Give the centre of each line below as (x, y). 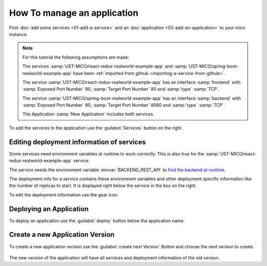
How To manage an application (74, 13)
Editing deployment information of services (77, 142)
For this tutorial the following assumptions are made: (76, 57)
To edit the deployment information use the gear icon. (64, 194)
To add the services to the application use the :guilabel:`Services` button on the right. (96, 128)
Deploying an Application (49, 209)
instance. (19, 34)
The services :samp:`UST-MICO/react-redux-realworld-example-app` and (98, 66)
